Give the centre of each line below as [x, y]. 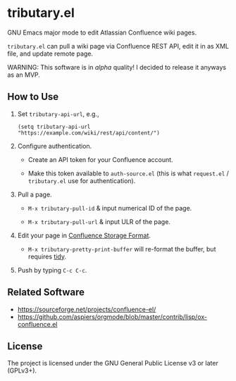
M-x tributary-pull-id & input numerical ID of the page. [110, 208]
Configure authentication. [55, 146]
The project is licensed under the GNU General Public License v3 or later [113, 363]
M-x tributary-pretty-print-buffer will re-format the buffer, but [122, 249]
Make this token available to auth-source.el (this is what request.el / [128, 173]
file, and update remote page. [50, 54]
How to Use [33, 97]
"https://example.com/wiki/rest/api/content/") [88, 133]
